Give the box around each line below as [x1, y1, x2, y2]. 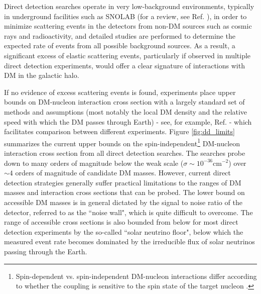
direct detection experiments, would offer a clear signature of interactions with [4, 60, 245, 70]
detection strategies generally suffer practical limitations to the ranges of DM [4, 177, 241, 187]
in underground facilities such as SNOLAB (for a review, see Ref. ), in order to [4, 11, 247, 21]
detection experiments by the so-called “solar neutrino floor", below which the [4, 226, 243, 237]
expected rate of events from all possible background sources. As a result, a [4, 40, 235, 51]
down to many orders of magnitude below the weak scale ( [4, 157, 184, 168]
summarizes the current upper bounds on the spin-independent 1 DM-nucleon [4, 136, 240, 148]
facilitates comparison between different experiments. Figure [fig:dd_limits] [4, 126, 235, 137]
